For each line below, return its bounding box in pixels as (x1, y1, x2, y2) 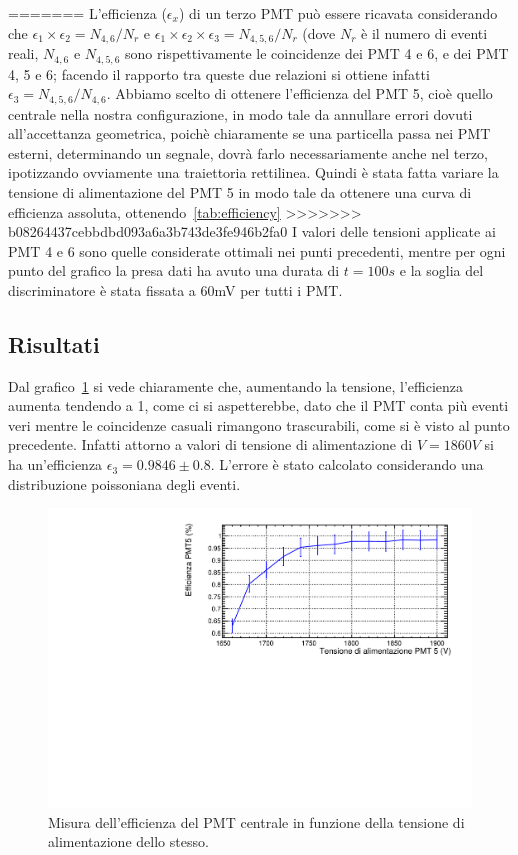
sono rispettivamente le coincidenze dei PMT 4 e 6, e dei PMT (125, 43, 509, 64)
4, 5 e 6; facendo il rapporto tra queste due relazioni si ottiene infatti (8, 63, 430, 84)
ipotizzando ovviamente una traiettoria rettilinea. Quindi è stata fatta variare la (8, 162, 499, 183)
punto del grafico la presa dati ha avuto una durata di (8, 260, 340, 281)
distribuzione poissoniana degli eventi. (8, 473, 241, 494)
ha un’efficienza (8, 454, 103, 475)
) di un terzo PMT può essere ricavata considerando (178, 3, 498, 23)
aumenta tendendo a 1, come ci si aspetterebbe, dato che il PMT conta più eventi (8, 395, 509, 416)
